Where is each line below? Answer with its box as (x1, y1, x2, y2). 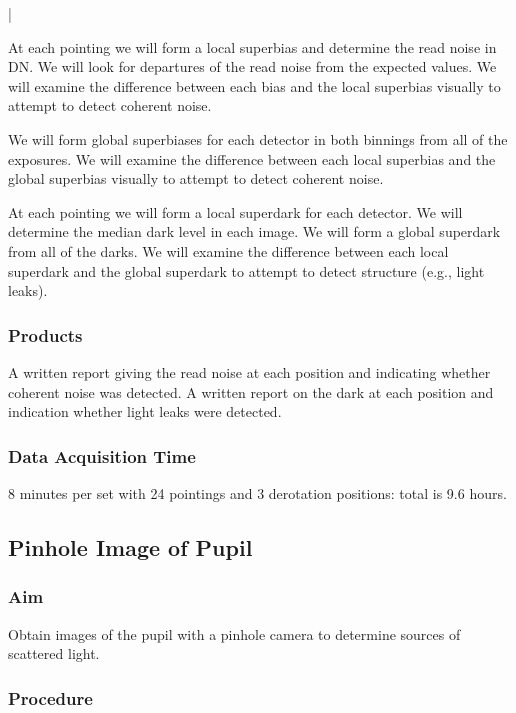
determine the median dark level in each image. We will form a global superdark (8, 221, 501, 242)
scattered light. (8, 643, 100, 664)
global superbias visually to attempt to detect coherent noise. (8, 168, 384, 189)
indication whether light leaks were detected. (8, 401, 282, 422)
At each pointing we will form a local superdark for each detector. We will (8, 201, 463, 222)
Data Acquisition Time (8, 443, 196, 468)
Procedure (8, 685, 93, 710)
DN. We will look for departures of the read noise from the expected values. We (8, 56, 497, 77)
